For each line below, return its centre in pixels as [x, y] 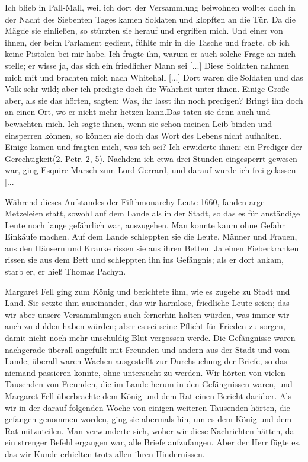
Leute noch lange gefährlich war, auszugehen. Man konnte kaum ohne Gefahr [145, 224]
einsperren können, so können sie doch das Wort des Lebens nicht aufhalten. [143, 135]
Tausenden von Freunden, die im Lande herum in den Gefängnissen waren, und [149, 384]
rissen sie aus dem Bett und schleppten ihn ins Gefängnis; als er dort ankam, [144, 259]
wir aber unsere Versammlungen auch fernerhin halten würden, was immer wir [147, 314]
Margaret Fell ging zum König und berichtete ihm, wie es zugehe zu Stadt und [147, 291]
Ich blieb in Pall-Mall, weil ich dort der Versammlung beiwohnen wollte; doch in [150, 7]
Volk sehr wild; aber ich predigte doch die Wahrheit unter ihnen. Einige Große [147, 89]
